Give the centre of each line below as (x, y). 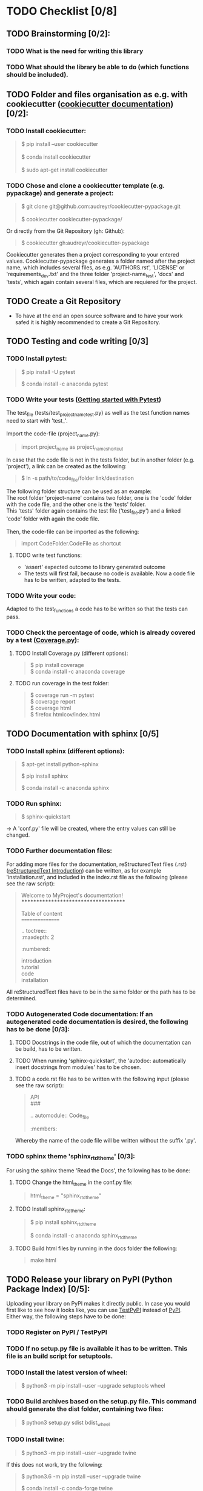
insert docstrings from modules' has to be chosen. (78, 1067)
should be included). (37, 75)
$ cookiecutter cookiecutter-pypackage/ (72, 220)
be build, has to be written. (48, 1049)
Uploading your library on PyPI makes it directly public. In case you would (98, 1304)
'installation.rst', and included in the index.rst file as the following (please (97, 877)
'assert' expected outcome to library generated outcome (95, 567)
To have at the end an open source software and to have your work (99, 316)
